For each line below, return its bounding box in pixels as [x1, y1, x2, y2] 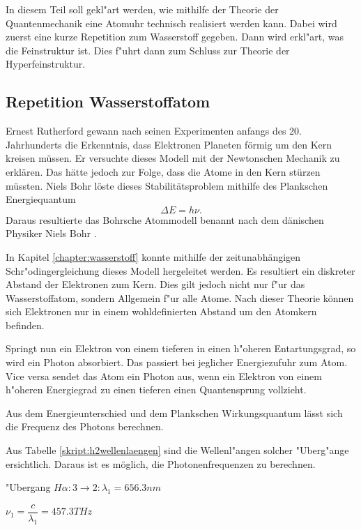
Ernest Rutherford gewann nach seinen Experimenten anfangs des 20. [6, 123, 302, 138]
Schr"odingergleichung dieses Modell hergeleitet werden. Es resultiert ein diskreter [6, 263, 355, 278]
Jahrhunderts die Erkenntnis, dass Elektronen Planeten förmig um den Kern [6, 137, 332, 151]
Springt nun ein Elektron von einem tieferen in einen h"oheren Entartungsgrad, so [6, 341, 356, 356]
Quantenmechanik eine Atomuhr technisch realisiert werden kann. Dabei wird [6, 15, 337, 30]
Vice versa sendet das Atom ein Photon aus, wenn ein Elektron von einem [6, 368, 322, 383]
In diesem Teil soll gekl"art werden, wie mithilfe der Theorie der [6, 2, 279, 16]
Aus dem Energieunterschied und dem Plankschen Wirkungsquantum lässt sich [6, 405, 343, 420]
